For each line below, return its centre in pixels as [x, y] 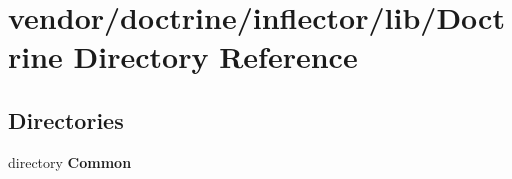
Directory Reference [215, 56]
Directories [66, 119]
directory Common [70, 161]
